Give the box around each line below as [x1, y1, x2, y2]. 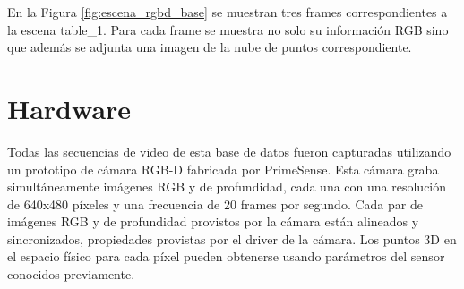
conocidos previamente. [7, 265, 135, 284]
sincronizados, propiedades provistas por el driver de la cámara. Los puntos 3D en [7, 229, 457, 248]
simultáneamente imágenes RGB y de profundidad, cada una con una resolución [7, 177, 447, 196]
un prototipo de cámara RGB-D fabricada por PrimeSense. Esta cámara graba [7, 159, 439, 178]
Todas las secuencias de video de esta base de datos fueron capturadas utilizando [7, 141, 451, 160]
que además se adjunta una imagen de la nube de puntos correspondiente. [7, 38, 412, 56]
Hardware [7, 89, 132, 126]
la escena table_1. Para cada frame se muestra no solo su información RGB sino [7, 20, 449, 38]
